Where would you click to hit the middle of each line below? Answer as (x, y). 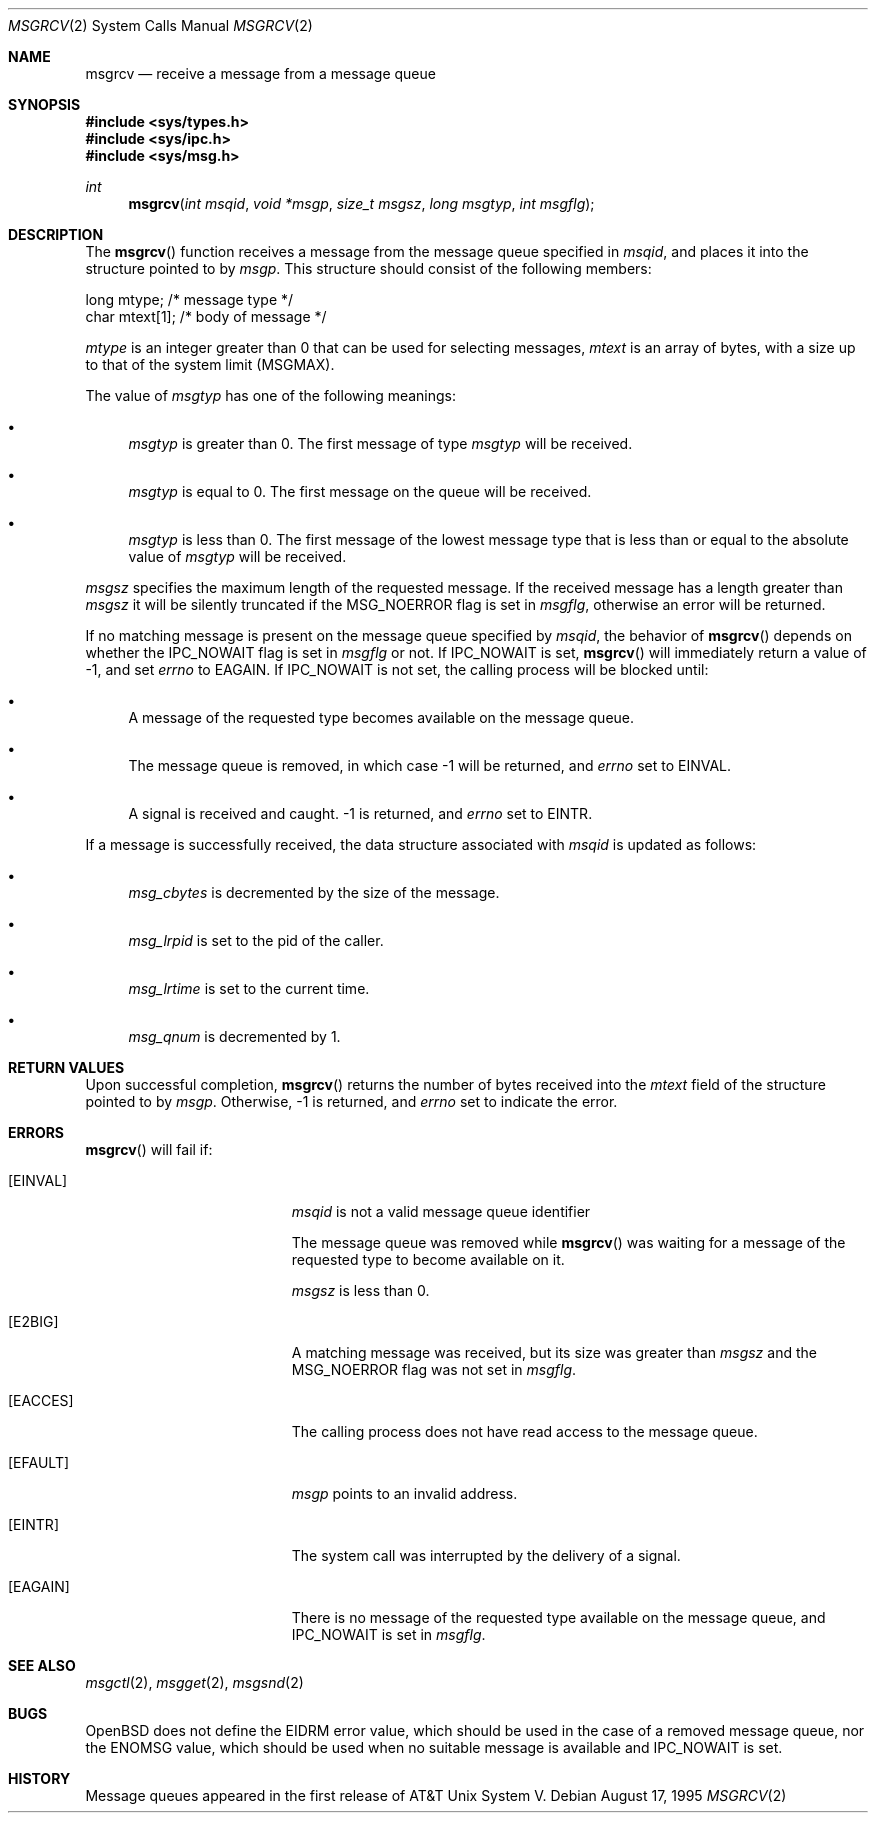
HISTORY (39, 1778)
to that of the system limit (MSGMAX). (210, 364)
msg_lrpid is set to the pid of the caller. (256, 940)
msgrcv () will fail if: (149, 1149)
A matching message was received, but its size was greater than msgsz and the (554, 1352)
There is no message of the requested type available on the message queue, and (558, 1617)
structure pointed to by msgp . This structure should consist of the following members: (368, 268)
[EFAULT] (39, 1462)
